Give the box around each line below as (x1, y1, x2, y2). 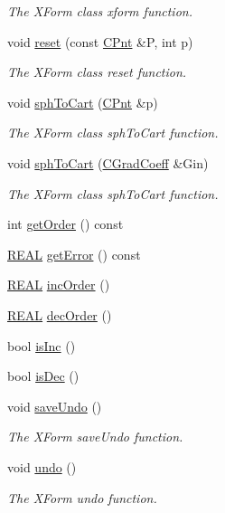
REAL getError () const (7, 244, 141, 263)
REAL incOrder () (7, 275, 110, 294)
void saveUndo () (7, 396, 102, 415)
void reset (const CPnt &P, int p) (7, 32, 193, 51)
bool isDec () (7, 366, 80, 385)
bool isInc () (7, 336, 76, 355)
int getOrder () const (7, 214, 124, 233)
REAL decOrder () (7, 305, 112, 324)
